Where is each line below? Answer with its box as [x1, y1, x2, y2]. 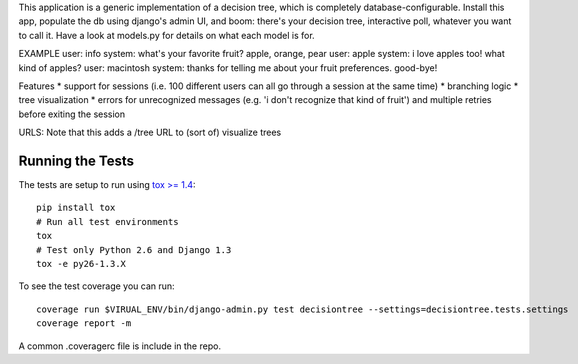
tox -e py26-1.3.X [36, 258, 127, 269]
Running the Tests [18, 152, 135, 169]
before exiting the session [18, 108, 126, 120]
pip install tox [36, 202, 116, 214]
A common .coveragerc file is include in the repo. [18, 340, 222, 352]
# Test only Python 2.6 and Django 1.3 [36, 244, 232, 255]
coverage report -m [36, 318, 132, 329]
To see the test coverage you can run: [18, 280, 175, 292]
